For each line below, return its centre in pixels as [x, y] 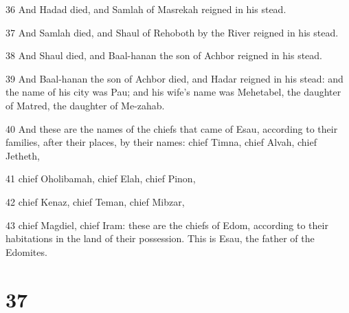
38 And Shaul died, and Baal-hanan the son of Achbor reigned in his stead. [164, 55]
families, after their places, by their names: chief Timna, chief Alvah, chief [161, 142]
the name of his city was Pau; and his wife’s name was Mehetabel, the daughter [173, 92]
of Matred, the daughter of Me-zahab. [85, 105]
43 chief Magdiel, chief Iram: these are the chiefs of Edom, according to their [167, 225]
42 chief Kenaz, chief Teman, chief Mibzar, [95, 201]
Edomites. [26, 251]
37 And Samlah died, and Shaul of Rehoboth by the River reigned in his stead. [172, 32]
